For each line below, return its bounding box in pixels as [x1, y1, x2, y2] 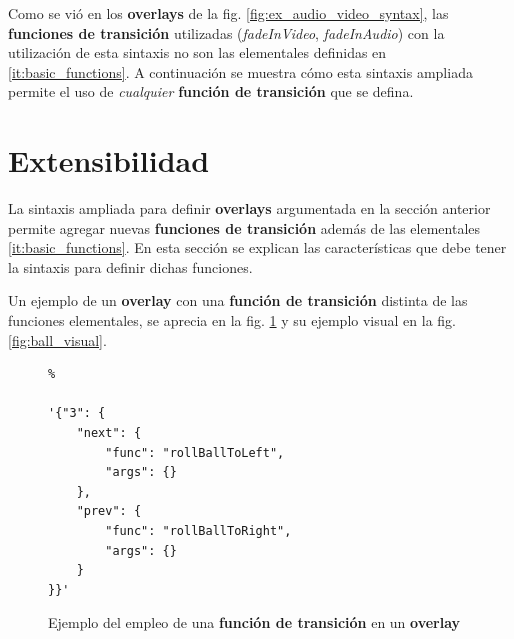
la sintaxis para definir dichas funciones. [8, 256, 253, 277]
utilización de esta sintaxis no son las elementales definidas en [8, 42, 387, 63]
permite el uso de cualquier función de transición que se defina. [8, 81, 414, 102]
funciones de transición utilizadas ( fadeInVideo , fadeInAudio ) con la [8, 22, 445, 43]
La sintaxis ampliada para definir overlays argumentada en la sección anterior [8, 198, 491, 219]
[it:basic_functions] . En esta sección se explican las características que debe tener [8, 237, 507, 258]
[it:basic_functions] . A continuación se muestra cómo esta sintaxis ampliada [8, 61, 473, 82]
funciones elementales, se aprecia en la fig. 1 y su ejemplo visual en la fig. [8, 310, 456, 331]
